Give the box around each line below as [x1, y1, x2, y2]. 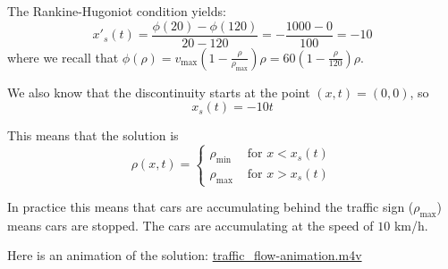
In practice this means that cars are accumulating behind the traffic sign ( [7, 198, 414, 215]
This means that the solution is [7, 126, 179, 145]
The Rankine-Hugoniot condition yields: [7, 2, 226, 20]
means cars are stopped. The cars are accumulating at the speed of [7, 215, 374, 234]
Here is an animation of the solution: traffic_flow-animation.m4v [7, 246, 362, 265]
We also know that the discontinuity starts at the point [7, 82, 310, 101]
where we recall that [7, 47, 119, 66]
